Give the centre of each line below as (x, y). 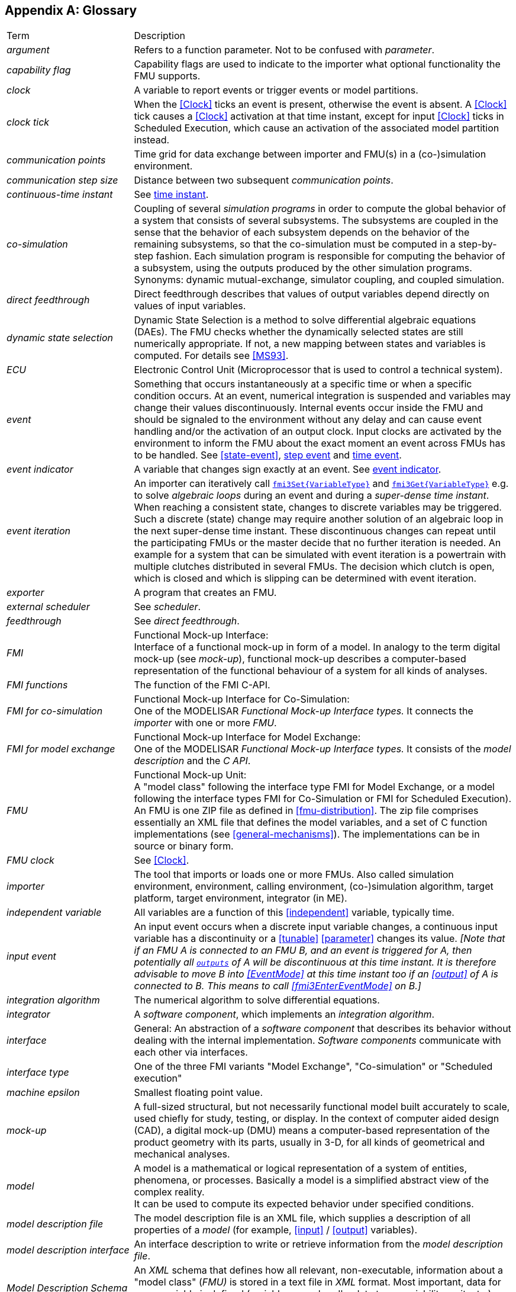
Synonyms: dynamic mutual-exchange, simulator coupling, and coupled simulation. (319, 280)
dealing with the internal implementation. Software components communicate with (317, 1041)
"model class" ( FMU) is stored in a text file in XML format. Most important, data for (317, 1282)
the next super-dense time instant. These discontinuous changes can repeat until (315, 531)
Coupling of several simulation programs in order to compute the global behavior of (320, 209)
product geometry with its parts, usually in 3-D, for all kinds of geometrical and (309, 1142)
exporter (25, 593)
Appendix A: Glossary (71, 10)
